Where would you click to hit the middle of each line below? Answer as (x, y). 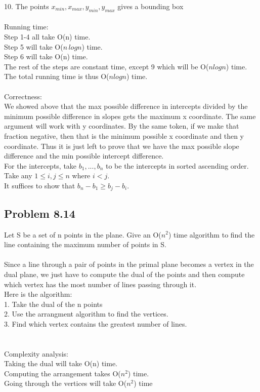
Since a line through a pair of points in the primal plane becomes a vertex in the (129, 264)
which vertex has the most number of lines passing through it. (100, 284)
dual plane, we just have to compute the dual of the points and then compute (124, 274)
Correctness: (23, 96)
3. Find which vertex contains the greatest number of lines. (96, 323)
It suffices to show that (40, 185)
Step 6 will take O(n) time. (46, 56)
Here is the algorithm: (38, 294)
